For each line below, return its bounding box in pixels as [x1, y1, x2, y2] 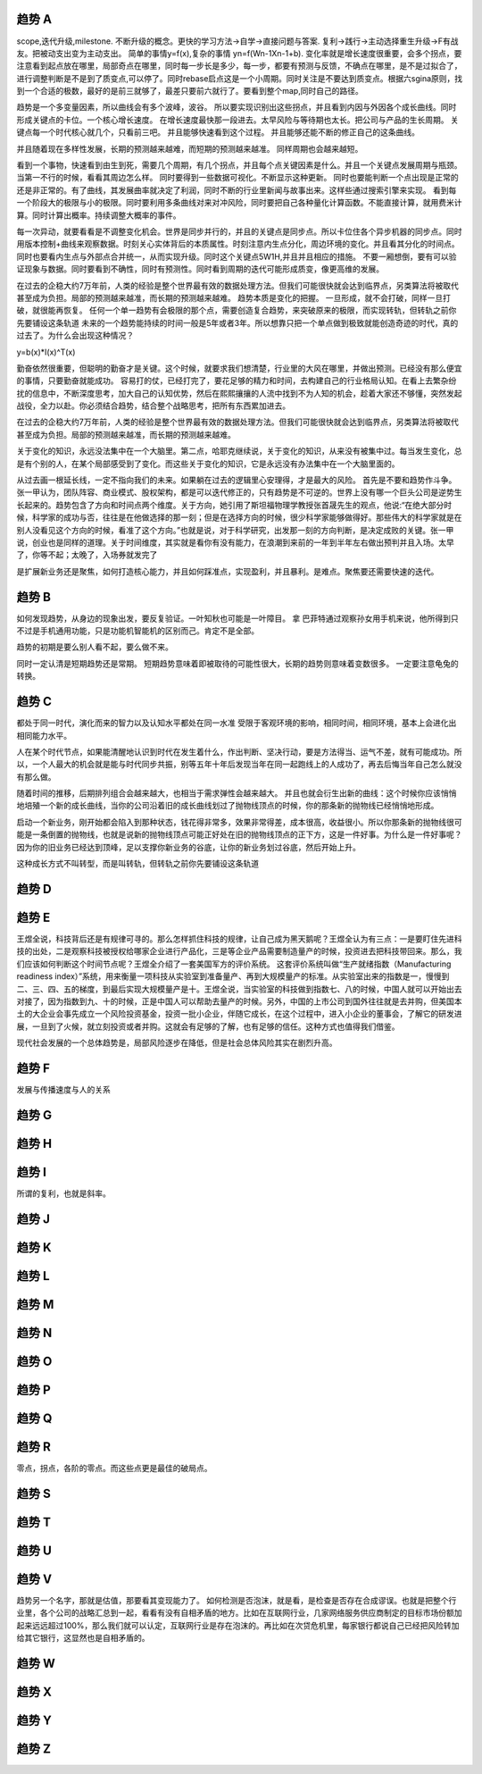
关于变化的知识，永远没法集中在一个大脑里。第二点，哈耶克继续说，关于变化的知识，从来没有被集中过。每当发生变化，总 [16, 446, 462, 456]
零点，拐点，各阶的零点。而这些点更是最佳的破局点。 [16, 1462, 212, 1473]
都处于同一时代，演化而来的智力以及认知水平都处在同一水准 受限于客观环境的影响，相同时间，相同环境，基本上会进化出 [16, 717, 457, 728]
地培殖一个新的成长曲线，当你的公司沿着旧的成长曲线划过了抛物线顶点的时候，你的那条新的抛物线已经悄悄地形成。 [16, 800, 439, 811]
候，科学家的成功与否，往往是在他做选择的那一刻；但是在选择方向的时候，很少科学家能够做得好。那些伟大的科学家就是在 [16, 512, 462, 523]
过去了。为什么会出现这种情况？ [16, 331, 134, 341]
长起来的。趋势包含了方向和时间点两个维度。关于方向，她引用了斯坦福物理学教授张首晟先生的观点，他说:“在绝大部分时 [16, 499, 453, 510]
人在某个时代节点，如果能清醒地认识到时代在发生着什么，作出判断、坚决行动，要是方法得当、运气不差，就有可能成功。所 [16, 746, 462, 757]
